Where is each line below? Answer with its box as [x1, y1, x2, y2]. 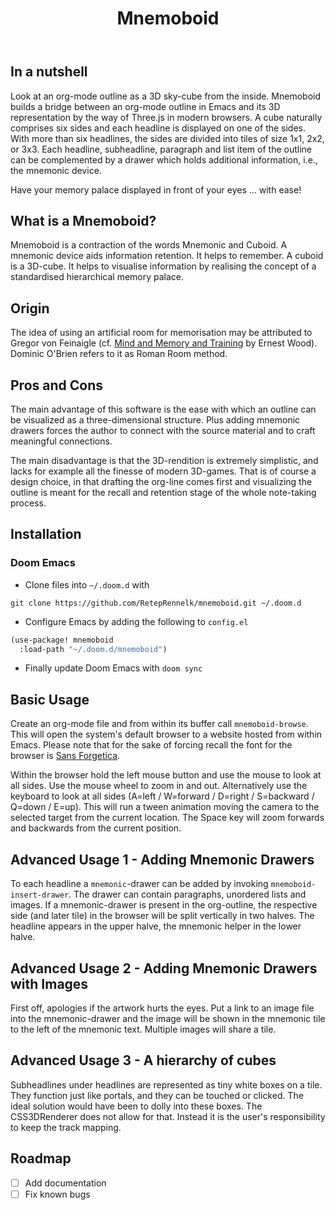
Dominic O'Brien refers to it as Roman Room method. [10, 348, 228, 360]
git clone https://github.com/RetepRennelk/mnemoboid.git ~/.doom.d [10, 598, 302, 608]
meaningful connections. [10, 435, 113, 447]
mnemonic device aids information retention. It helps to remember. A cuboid [10, 250, 324, 262]
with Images [10, 975, 89, 992]
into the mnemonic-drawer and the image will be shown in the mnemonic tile [10, 1012, 326, 1024]
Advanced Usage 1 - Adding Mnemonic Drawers [10, 851, 315, 868]
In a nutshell [10, 63, 88, 81]
